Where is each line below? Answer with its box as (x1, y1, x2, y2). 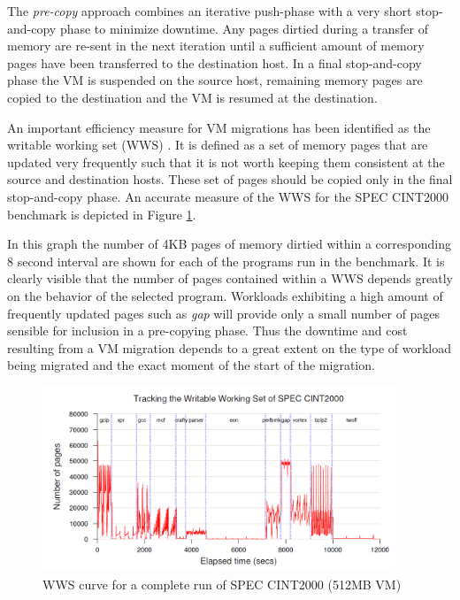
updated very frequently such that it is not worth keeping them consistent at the (7, 152, 445, 171)
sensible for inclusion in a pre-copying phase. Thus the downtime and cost (7, 321, 408, 340)
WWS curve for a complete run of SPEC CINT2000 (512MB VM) (42, 574, 402, 593)
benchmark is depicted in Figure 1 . (7, 204, 196, 223)
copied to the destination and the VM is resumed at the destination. (7, 88, 378, 106)
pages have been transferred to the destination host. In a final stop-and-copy (7, 53, 422, 72)
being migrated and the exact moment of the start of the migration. (7, 356, 375, 374)
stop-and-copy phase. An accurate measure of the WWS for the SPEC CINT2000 (7, 187, 448, 205)
